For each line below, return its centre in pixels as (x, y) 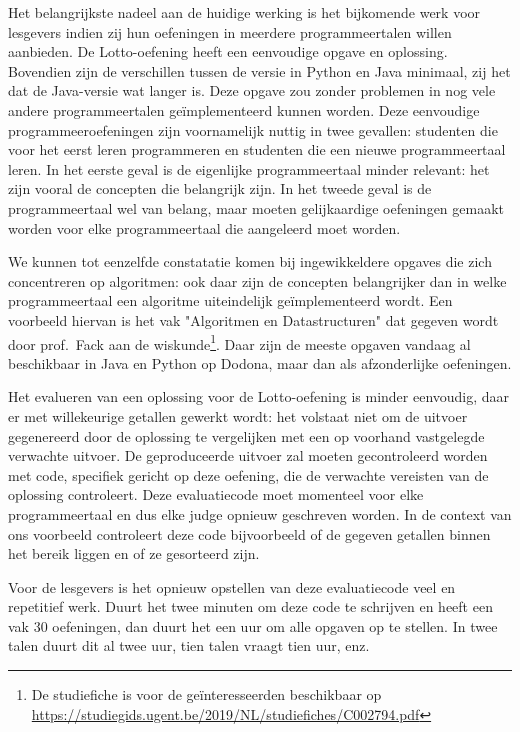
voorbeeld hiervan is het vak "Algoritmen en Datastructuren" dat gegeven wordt (253, 319)
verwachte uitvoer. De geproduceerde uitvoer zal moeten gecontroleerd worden (248, 455)
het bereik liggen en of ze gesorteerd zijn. (134, 553)
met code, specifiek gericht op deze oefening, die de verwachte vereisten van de (248, 474)
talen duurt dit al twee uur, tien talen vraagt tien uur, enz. (189, 645)
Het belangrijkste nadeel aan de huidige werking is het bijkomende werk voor (244, 12)
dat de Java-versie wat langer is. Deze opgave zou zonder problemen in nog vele (252, 90)
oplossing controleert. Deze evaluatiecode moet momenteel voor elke (216, 494)
